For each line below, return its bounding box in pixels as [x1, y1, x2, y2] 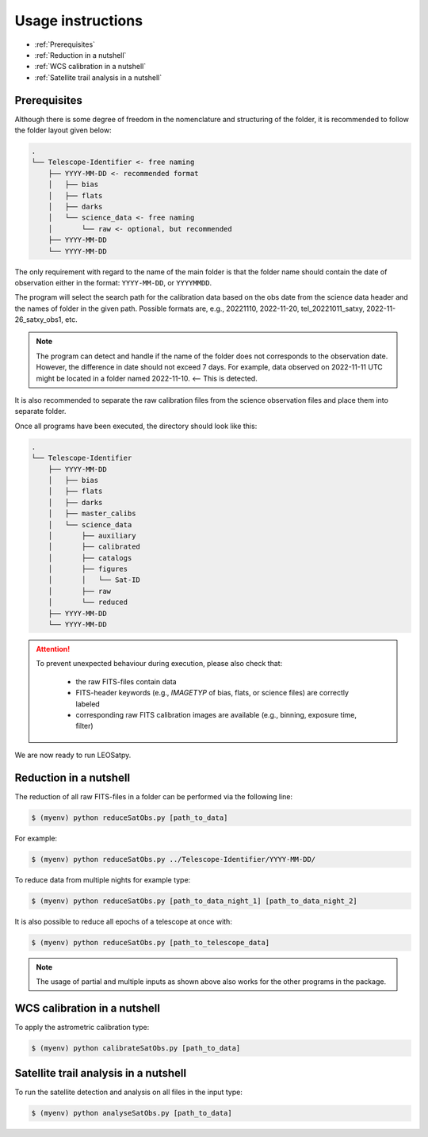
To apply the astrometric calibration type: [14, 1022, 150, 1032]
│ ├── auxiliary [48, 531, 136, 540]
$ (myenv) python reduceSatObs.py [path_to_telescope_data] [31, 938, 270, 947]
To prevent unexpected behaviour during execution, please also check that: [36, 659, 283, 668]
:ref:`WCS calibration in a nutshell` [34, 62, 147, 71]
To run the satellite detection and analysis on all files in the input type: [14, 1087, 243, 1097]
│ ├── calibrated [48, 542, 140, 551]
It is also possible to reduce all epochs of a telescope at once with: [14, 917, 233, 926]
